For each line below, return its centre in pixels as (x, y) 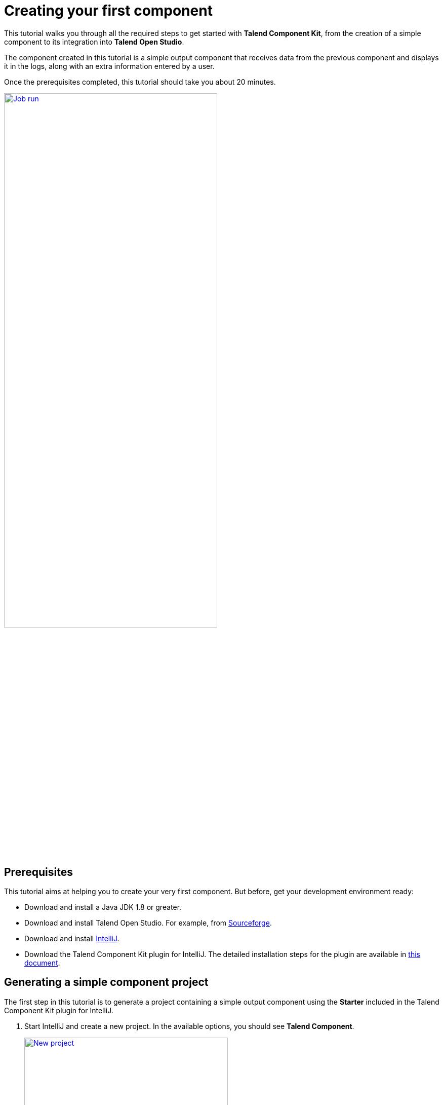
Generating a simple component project (106, 982)
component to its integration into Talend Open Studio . (94, 42)
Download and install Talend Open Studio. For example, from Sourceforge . (148, 923)
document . (42, 963)
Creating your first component (108, 11)
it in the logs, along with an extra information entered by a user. (109, 66)
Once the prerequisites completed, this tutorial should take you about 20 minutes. (140, 82)
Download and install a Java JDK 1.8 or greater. (103, 907)
